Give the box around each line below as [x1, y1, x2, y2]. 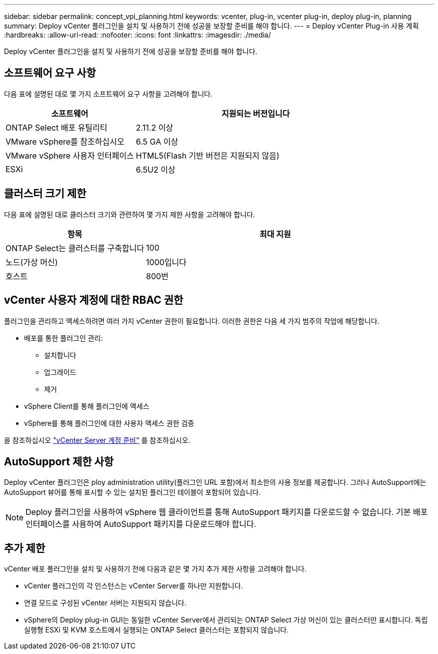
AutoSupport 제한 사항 [4, 455, 114, 468]
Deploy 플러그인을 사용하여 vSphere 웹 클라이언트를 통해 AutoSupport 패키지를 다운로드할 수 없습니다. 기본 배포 [25, 507, 428, 517]
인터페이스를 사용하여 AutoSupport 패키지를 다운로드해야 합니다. [25, 519, 256, 529]
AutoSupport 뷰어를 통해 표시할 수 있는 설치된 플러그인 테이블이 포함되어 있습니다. [4, 488, 261, 497]
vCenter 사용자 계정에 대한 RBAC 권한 [4, 294, 183, 307]
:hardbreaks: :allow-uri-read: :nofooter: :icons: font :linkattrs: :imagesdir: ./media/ [4, 31, 271, 39]
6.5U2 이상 [135, 164, 175, 175]
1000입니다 [146, 257, 187, 267]
